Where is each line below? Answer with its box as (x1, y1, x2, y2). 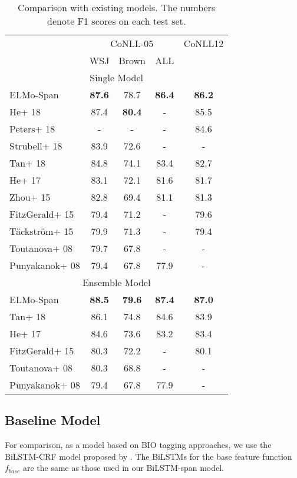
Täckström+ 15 (9, 224, 74, 238)
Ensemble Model (82, 275, 151, 289)
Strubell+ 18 (9, 139, 62, 152)
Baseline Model (5, 411, 101, 429)
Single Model (90, 71, 143, 84)
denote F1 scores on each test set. (47, 14, 186, 28)
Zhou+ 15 (9, 190, 51, 204)
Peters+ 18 (9, 122, 55, 135)
